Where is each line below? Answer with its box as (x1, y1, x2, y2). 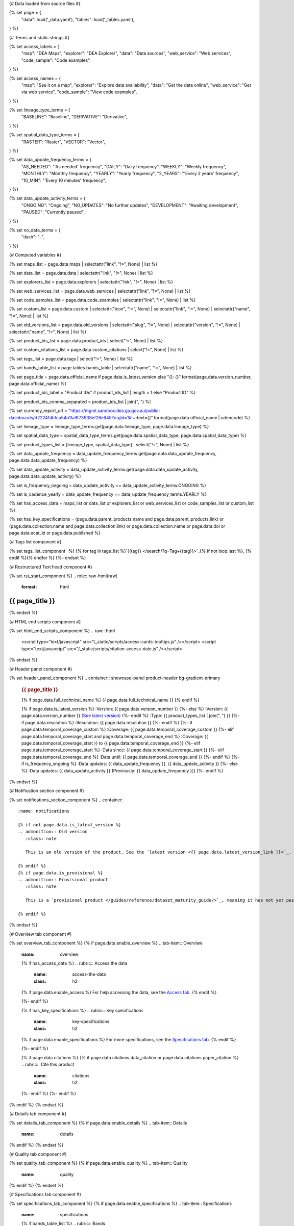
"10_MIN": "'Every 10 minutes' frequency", (21, 177, 106, 183)
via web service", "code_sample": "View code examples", (21, 89, 137, 95)
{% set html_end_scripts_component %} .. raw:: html (9, 628, 115, 634)
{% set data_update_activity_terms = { (9, 195, 86, 201)
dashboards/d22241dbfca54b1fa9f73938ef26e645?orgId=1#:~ (9, 414, 136, 420)
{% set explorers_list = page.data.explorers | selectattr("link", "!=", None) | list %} (9, 279, 173, 285)
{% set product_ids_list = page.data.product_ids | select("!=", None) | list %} (9, 338, 163, 344)
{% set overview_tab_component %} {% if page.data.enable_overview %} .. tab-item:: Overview (9, 940, 203, 946)
